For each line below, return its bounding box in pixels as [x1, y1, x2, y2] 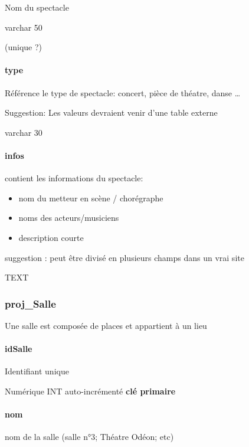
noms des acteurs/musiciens [18, 211, 119, 224]
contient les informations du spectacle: [5, 172, 143, 184]
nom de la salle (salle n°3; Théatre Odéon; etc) [5, 430, 174, 443]
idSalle [5, 342, 32, 355]
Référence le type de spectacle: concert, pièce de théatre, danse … [5, 86, 241, 99]
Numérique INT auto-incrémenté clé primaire [5, 384, 176, 397]
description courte [18, 231, 84, 243]
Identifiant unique [5, 365, 69, 377]
